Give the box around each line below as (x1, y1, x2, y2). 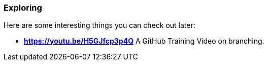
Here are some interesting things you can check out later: (4, 21, 195, 30)
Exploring (4, 3, 42, 13)
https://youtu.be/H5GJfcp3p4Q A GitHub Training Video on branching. (24, 37, 264, 46)
